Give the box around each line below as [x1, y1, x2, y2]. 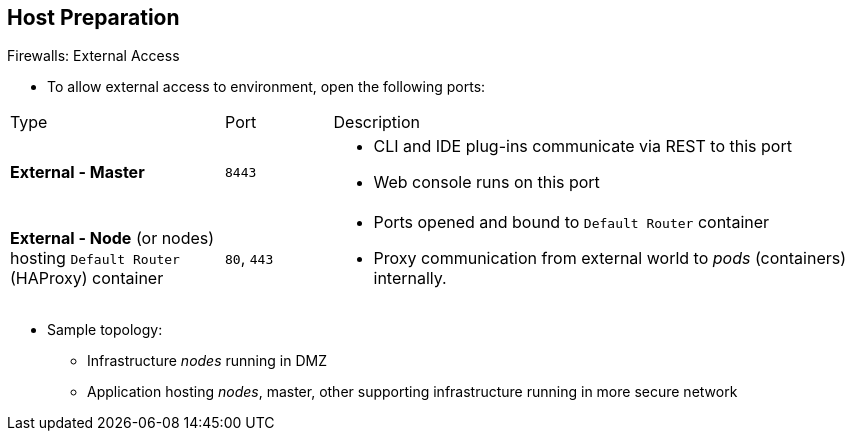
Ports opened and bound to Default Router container [373, 212, 770, 233]
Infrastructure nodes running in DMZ [87, 352, 327, 370]
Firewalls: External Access [7, 47, 180, 65]
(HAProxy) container [10, 268, 164, 289]
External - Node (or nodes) [10, 228, 215, 249]
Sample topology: [47, 321, 163, 339]
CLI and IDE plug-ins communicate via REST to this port [373, 136, 792, 157]
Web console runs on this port [373, 172, 600, 193]
